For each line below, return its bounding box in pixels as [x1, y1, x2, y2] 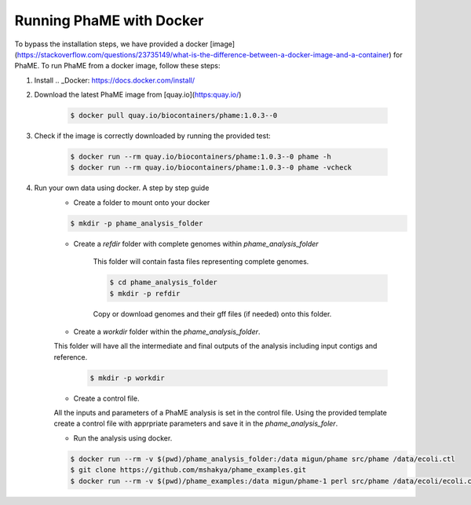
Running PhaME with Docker [14, 12, 204, 29]
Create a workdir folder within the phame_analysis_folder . [73, 327, 261, 336]
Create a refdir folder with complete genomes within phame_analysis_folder [73, 239, 319, 248]
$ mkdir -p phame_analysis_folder [70, 218, 203, 228]
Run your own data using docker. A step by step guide [34, 183, 210, 192]
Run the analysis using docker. [73, 433, 173, 443]
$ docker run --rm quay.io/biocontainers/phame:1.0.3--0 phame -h [70, 152, 331, 161]
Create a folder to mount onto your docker [73, 197, 210, 207]
